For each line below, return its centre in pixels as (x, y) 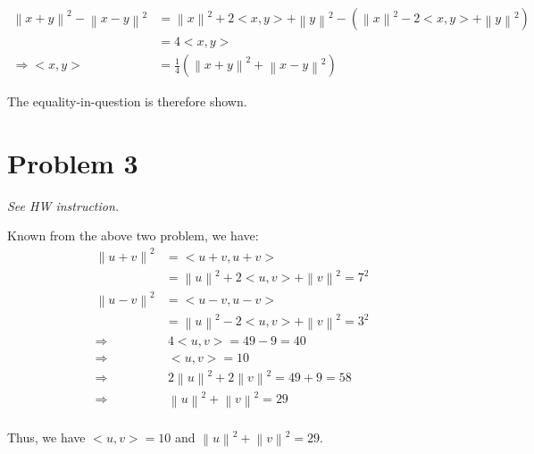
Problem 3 (73, 162)
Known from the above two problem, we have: (133, 235)
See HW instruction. (63, 205)
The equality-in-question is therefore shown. (127, 101)
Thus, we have (46, 437)
